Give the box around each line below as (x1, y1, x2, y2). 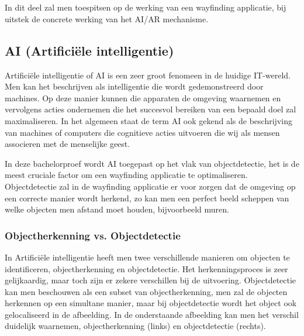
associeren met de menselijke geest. (5, 138, 130, 150)
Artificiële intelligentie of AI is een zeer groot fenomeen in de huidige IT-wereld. (5, 68, 291, 81)
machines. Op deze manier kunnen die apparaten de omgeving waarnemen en (5, 91, 281, 104)
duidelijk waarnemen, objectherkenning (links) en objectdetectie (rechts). (5, 320, 266, 332)
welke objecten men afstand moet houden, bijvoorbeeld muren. (5, 203, 230, 215)
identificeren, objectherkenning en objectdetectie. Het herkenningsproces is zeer (5, 262, 288, 275)
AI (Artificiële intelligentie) (5, 41, 174, 59)
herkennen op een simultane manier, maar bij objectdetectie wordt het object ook (5, 297, 297, 309)
